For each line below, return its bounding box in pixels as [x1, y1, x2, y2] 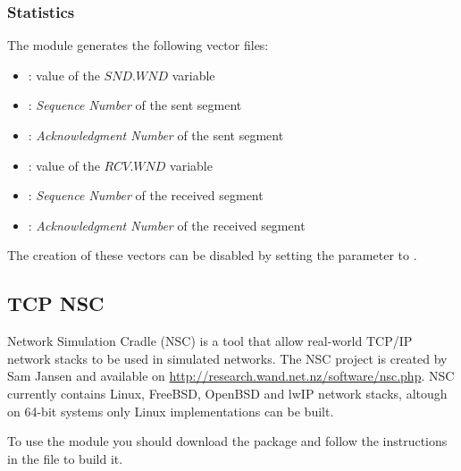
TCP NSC [7, 290, 105, 317]
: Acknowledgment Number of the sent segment [28, 126, 284, 144]
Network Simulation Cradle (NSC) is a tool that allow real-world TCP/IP [7, 332, 413, 350]
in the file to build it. [7, 449, 123, 467]
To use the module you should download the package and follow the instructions [7, 432, 448, 450]
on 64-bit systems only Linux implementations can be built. [7, 401, 334, 420]
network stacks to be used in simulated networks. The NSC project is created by [7, 349, 448, 367]
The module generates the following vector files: [7, 36, 269, 55]
